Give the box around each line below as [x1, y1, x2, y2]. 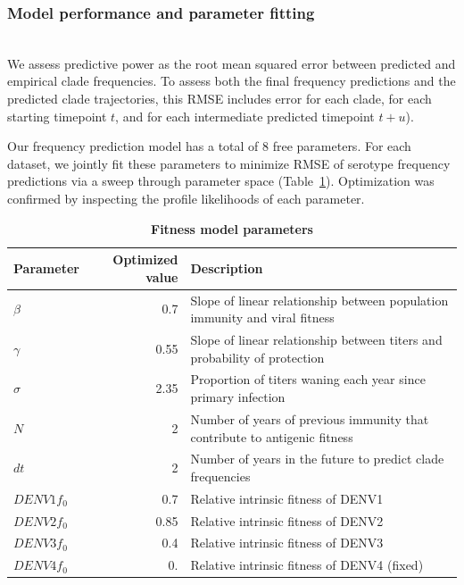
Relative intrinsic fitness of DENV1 [190, 489, 384, 507]
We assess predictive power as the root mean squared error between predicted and [7, 54, 456, 72]
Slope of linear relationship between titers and [190, 330, 443, 349]
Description [190, 258, 263, 277]
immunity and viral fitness [190, 308, 335, 327]
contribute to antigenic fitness [190, 427, 353, 446]
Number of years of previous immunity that [190, 409, 429, 428]
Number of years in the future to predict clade [190, 449, 444, 468]
